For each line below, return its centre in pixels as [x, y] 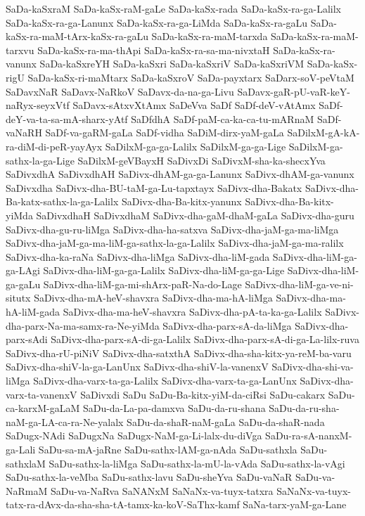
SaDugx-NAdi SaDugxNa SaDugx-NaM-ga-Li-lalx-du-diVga [134, 436]
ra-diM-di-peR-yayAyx [54, 146]
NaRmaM [27, 490]
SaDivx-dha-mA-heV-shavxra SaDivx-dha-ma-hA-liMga [153, 298]
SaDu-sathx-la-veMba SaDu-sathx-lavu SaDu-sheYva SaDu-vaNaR [149, 477]
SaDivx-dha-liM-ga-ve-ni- [299, 284]
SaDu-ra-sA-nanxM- [309, 436]
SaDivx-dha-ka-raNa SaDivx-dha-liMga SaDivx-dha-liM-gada [138, 256]
